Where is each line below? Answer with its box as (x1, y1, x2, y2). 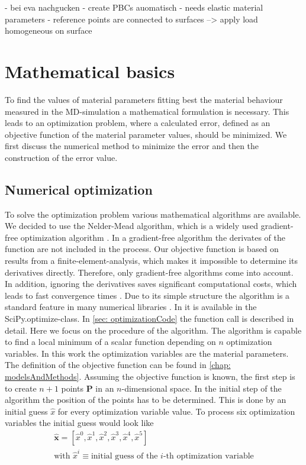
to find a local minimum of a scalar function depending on (5, 335, 216, 348)
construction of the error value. (5, 151, 118, 163)
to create (5, 382, 37, 394)
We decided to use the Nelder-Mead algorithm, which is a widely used (5, 219, 259, 232)
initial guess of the (91, 451, 158, 460)
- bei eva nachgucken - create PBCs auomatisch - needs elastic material (5, 1, 263, 13)
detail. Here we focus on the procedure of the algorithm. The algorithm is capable (5, 324, 302, 336)
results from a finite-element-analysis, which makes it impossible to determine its (5, 254, 298, 267)
